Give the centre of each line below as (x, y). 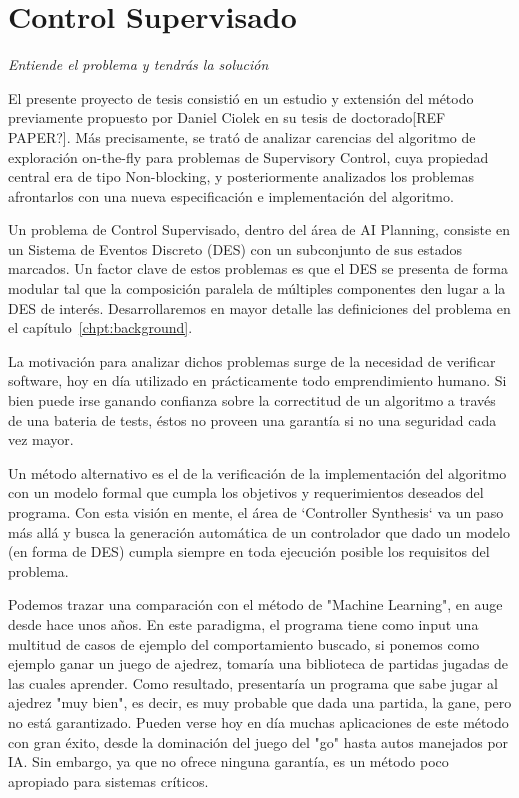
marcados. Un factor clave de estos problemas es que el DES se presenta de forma (258, 268)
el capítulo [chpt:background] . (100, 327)
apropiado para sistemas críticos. (108, 780)
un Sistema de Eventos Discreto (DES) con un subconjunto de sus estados (235, 248)
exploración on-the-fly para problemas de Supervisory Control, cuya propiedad (248, 156)
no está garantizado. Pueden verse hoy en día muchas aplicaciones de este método (258, 721)
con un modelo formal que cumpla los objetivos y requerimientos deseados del (246, 492)
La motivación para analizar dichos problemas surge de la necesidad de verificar (252, 360)
